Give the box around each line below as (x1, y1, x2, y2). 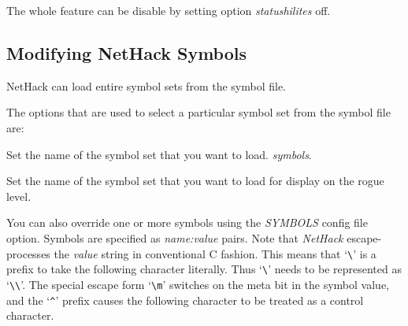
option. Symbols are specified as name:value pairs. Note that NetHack (6, 229, 343, 246)
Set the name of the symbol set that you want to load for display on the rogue (6, 172, 384, 189)
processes (6, 245, 50, 261)
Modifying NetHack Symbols (6, 40, 247, 65)
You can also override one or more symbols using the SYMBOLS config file (6, 214, 368, 231)
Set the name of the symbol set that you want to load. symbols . (6, 146, 312, 162)
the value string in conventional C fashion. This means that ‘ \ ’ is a (54, 245, 376, 261)
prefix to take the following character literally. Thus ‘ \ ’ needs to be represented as (6, 261, 402, 277)
